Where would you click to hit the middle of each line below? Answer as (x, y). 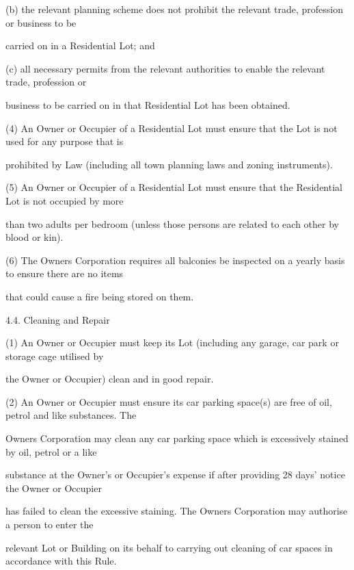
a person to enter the (50, 524)
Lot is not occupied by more (65, 200)
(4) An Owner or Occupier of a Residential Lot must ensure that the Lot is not (172, 128)
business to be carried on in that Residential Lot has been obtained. (148, 104)
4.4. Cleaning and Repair (58, 319)
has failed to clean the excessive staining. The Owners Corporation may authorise (177, 511)
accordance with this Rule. (61, 561)
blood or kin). (35, 237)
